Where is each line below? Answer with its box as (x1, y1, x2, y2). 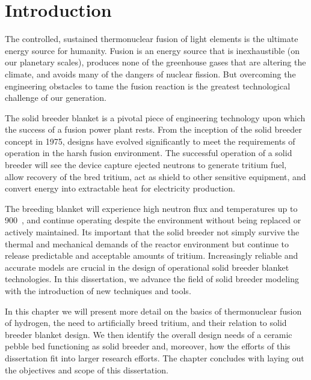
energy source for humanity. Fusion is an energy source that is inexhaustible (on (5, 44, 300, 56)
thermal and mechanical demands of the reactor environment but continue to (5, 237, 289, 250)
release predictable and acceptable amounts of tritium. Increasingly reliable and (5, 249, 298, 262)
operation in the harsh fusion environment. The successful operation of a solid (5, 146, 292, 159)
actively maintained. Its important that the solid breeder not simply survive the (5, 226, 300, 238)
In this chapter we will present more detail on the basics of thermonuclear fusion (5, 304, 302, 317)
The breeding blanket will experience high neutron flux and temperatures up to (5, 202, 298, 214)
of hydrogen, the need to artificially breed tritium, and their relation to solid (5, 316, 287, 329)
